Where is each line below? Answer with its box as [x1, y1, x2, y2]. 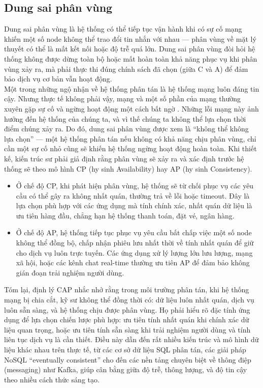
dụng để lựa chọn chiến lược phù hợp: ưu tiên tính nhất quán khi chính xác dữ [4, 314, 249, 325]
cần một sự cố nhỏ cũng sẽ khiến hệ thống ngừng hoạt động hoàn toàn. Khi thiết [4, 143, 257, 154]
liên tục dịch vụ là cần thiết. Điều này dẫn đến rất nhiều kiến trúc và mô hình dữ [4, 334, 259, 345]
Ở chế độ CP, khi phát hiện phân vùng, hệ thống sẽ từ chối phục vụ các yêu [16, 180, 254, 191]
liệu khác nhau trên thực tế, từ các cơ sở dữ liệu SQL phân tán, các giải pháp [4, 344, 246, 355]
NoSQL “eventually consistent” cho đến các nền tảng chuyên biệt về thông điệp [4, 354, 251, 365]
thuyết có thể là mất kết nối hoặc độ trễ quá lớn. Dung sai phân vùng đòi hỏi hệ [4, 43, 255, 54]
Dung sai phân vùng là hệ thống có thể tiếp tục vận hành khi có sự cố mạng [4, 23, 242, 34]
